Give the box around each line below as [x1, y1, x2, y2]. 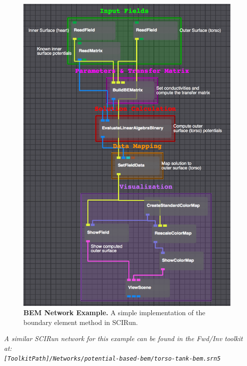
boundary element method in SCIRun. [23, 317, 138, 327]
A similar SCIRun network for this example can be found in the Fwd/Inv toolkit [4, 333, 243, 344]
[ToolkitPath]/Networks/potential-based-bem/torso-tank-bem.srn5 [4, 355, 221, 362]
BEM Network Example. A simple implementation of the [23, 307, 206, 318]
